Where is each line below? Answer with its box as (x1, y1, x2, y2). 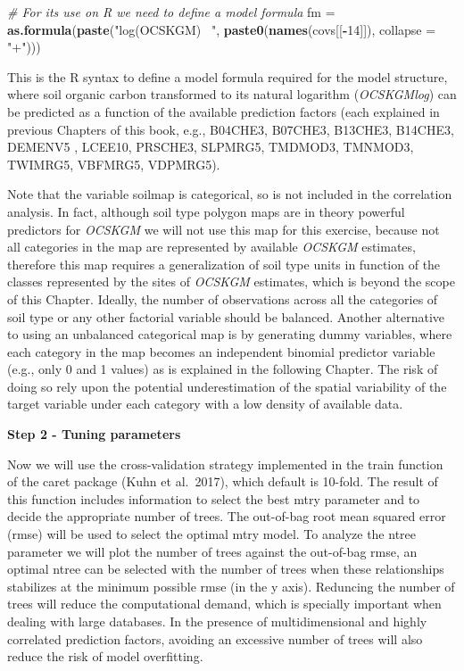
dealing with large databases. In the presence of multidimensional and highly (7, 612, 427, 630)
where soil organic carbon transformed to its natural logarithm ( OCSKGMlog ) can (7, 85, 457, 104)
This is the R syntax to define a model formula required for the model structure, (7, 67, 448, 86)
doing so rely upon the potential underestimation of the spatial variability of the (7, 377, 447, 395)
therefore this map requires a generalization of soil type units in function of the (7, 254, 441, 273)
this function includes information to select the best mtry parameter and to (7, 489, 420, 508)
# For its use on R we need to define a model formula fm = (7, 3, 336, 21)
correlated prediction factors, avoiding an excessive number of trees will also (7, 629, 423, 648)
